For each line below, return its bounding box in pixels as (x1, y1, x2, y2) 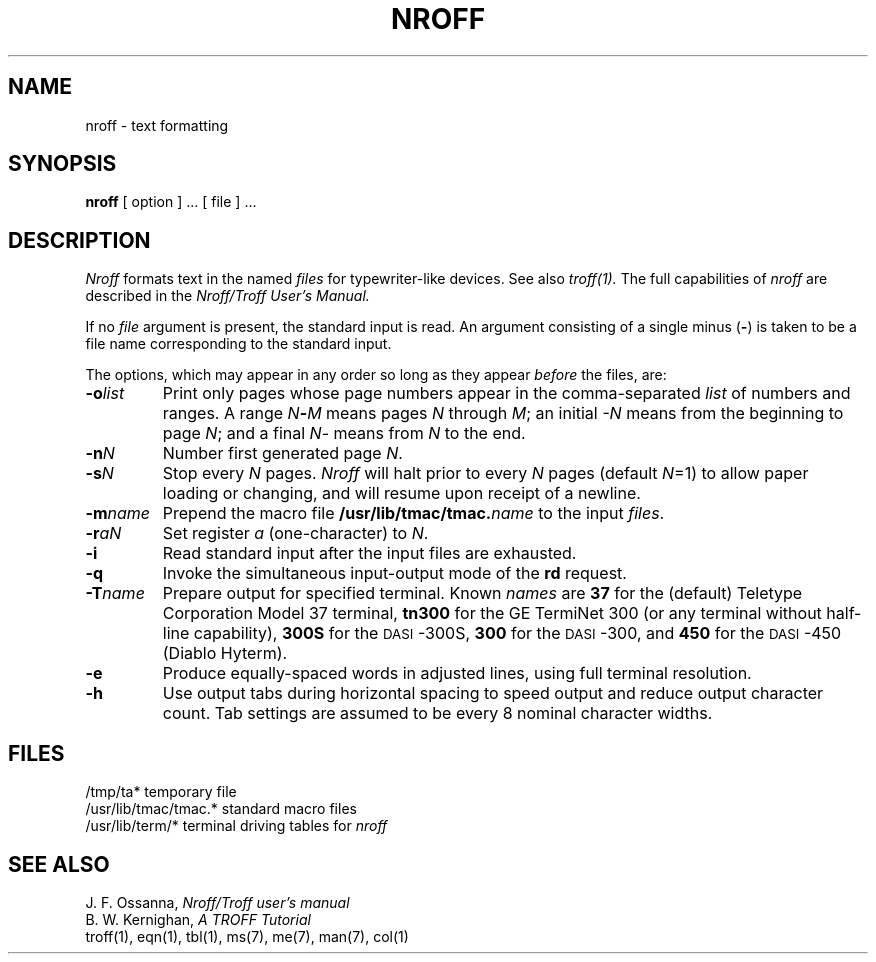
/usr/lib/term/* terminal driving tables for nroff (85, 817, 388, 835)
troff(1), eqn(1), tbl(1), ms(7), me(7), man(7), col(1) (85, 927, 409, 945)
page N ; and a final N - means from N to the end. (162, 423, 526, 444)
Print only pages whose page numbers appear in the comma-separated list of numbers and (162, 383, 851, 404)
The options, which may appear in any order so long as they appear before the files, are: (85, 366, 667, 384)
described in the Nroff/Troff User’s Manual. (85, 287, 370, 305)
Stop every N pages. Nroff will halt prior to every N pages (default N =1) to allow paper (162, 463, 809, 484)
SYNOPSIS (8, 151, 117, 177)
